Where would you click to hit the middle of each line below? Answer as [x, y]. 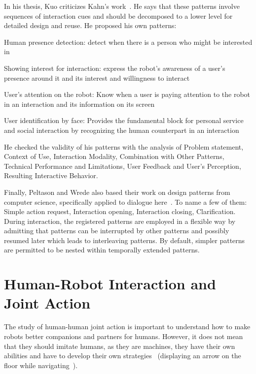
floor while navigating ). [41, 365]
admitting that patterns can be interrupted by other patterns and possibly [117, 231]
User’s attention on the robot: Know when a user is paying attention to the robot [127, 94]
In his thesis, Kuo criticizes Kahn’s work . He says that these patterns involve [122, 6]
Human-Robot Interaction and [110, 284]
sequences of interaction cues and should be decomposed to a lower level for [118, 16]
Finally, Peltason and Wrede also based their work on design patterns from [117, 192]
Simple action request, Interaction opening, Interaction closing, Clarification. [120, 211]
